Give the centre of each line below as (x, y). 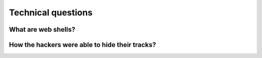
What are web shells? (42, 29)
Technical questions (51, 12)
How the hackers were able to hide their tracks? (82, 45)
